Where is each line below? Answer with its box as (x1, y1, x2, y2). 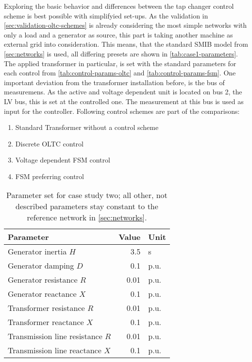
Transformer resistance (8, 302, 85, 313)
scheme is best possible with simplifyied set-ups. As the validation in (4, 10, 208, 20)
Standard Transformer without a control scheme (15, 122, 159, 132)
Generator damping (8, 259, 74, 271)
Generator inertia (8, 245, 67, 257)
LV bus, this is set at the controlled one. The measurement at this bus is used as (4, 96, 244, 106)
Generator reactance (8, 288, 77, 299)
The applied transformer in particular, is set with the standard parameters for (4, 58, 236, 68)
